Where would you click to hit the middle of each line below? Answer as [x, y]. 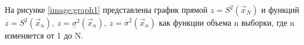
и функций [280, 9]
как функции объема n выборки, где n [227, 22]
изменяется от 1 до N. [44, 35]
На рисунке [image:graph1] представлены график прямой [106, 9]
